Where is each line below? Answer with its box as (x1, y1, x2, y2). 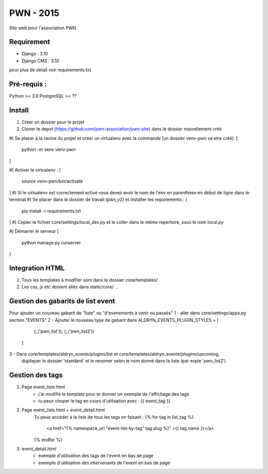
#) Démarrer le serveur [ (9, 228, 59, 234)
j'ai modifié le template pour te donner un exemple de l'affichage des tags (38, 391, 190, 397)
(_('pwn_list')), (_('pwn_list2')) (34, 328, 95, 334)
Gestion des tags (9, 371, 63, 379)
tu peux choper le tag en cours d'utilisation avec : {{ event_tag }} (38, 398, 171, 404)
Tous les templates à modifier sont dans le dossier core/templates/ (21, 277, 158, 283)
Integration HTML (9, 264, 65, 272)
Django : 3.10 (21, 51, 48, 57)
